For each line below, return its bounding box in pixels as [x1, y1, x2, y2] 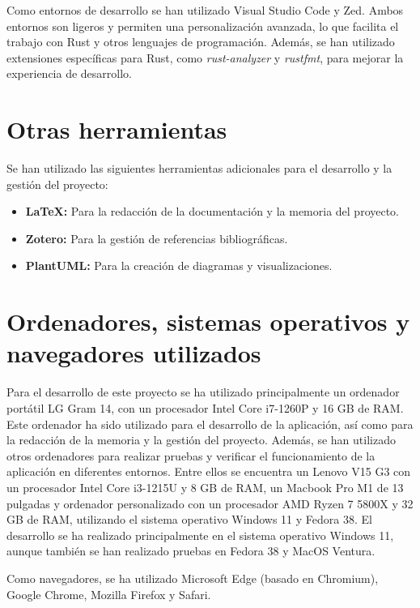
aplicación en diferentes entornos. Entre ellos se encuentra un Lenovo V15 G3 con [6, 463, 411, 480]
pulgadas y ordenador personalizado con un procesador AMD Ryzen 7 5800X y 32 [6, 495, 414, 512]
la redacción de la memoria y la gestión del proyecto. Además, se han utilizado [6, 431, 396, 448]
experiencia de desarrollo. [6, 65, 132, 82]
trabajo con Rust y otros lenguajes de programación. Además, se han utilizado [6, 33, 395, 50]
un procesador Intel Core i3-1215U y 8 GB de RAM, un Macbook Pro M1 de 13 [6, 478, 404, 495]
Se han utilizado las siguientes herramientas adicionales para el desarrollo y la [6, 160, 392, 177]
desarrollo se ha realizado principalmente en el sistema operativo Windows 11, [6, 526, 394, 543]
